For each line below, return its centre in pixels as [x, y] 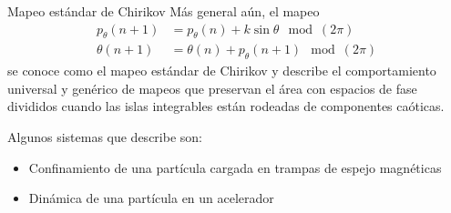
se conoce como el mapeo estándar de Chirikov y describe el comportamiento [222, 71]
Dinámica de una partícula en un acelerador [151, 198]
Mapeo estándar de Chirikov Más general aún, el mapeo [164, 11]
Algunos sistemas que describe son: [105, 137]
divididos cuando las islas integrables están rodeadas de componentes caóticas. [226, 106]
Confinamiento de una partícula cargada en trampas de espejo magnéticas [235, 167]
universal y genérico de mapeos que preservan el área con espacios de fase [212, 88]
